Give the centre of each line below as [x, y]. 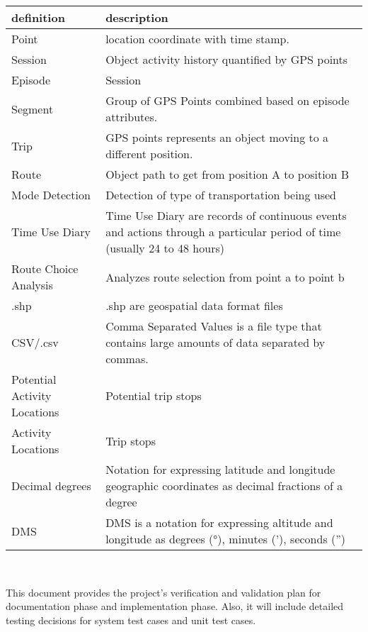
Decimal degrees [51, 486]
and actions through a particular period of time [223, 232]
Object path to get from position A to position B [228, 174]
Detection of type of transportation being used [221, 195]
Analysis [32, 285]
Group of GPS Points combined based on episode [228, 100]
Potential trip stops [154, 395]
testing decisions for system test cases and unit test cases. [131, 620]
